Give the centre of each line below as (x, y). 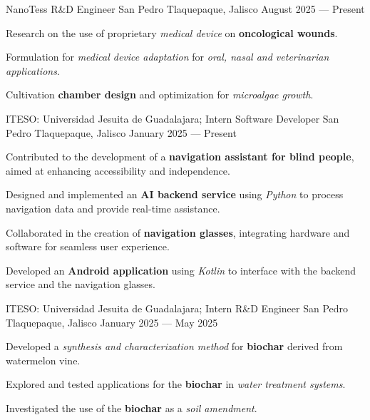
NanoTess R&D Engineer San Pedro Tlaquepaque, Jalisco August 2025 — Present (185, 9)
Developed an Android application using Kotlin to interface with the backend (181, 270)
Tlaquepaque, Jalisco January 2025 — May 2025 (112, 322)
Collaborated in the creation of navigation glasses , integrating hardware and (178, 232)
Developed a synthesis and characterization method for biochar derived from (174, 346)
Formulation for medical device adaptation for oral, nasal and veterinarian (168, 57)
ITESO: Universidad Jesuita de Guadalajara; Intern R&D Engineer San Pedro (177, 308)
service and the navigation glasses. (81, 284)
